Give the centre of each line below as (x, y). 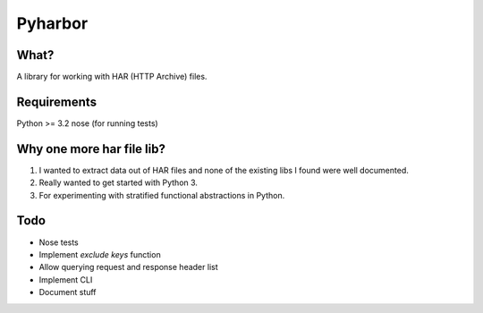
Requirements (57, 102)
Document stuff (68, 292)
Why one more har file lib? (91, 149)
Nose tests (59, 242)
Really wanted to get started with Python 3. (119, 182)
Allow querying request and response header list (128, 267)
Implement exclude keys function (100, 254)
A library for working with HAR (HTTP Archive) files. (112, 77)
